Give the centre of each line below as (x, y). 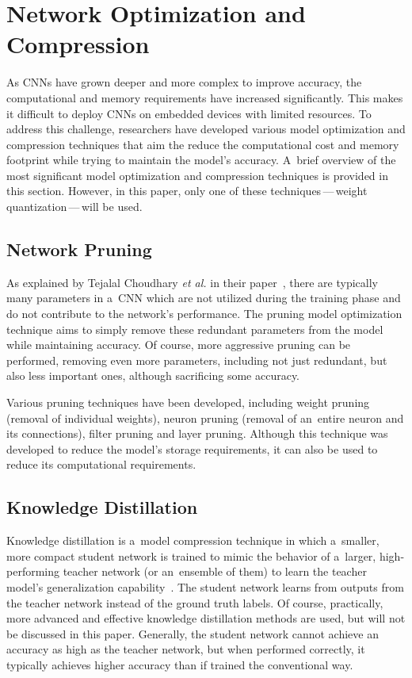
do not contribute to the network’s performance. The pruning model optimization (204, 314)
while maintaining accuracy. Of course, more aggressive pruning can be (179, 345)
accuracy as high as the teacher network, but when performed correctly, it (186, 649)
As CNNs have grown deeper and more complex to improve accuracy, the (184, 82)
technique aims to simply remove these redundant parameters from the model (195, 329)
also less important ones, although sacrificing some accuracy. (153, 375)
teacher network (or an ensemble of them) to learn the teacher (215, 571)
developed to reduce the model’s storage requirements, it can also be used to (192, 448)
